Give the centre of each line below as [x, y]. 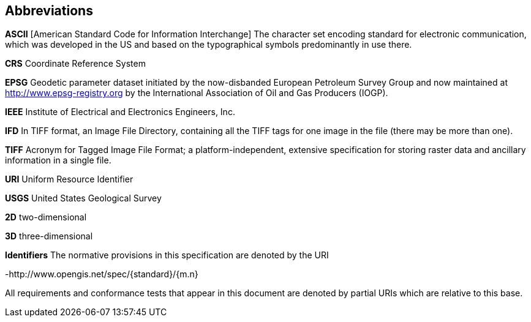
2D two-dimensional [46, 217]
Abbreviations [49, 11]
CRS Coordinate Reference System [75, 64]
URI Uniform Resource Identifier [69, 179]
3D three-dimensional [49, 236]
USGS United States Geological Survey [83, 198]
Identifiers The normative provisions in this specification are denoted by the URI [167, 255]
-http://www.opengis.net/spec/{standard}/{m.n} [102, 274]
